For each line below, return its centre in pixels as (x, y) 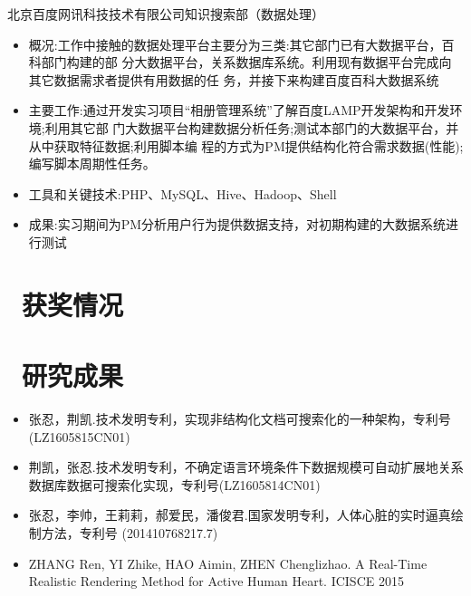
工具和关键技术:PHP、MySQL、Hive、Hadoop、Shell (183, 193)
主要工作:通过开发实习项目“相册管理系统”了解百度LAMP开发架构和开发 (239, 110)
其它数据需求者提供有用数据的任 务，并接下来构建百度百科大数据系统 (234, 79)
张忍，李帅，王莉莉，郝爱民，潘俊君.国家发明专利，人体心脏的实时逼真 (240, 515)
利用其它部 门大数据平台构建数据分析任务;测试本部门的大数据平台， (245, 127)
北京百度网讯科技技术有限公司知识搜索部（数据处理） (166, 14)
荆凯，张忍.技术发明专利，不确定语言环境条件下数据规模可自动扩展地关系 (246, 467)
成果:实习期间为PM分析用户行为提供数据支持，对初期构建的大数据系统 (237, 224)
